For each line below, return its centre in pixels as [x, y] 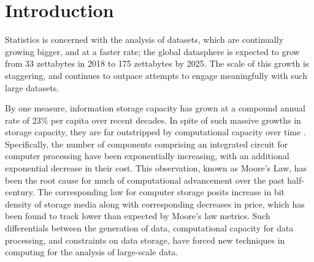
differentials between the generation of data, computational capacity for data [149, 228]
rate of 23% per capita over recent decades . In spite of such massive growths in [153, 120]
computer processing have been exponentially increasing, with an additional [147, 156]
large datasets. [32, 87]
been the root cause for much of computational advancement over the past [145, 180]
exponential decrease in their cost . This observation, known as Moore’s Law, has [156, 168]
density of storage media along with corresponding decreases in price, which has [155, 204]
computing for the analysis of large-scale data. [92, 252]
